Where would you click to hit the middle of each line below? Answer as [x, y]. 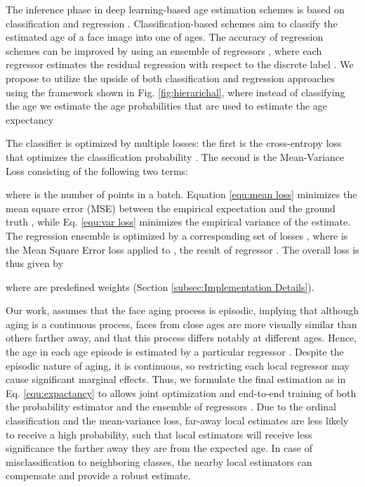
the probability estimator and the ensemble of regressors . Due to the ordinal [171, 407]
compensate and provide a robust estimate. [98, 475]
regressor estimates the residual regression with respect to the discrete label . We [180, 64]
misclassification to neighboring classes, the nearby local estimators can [159, 461]
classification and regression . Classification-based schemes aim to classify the [172, 23]
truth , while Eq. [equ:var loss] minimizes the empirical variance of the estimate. [178, 222]
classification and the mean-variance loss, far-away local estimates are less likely [177, 421]
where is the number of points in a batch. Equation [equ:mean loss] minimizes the [181, 194]
